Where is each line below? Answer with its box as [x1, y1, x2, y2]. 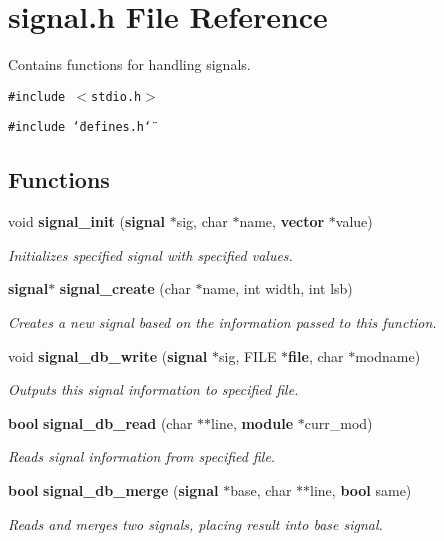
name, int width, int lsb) [202, 278, 353, 299]
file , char [288, 345, 344, 366]
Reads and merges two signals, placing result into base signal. [8, 513, 383, 534]
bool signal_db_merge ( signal [8, 479, 219, 500]
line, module [211, 412, 294, 433]
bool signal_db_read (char [8, 412, 193, 433]
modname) [355, 345, 421, 366]
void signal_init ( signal [8, 211, 165, 232]
